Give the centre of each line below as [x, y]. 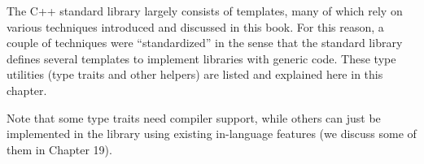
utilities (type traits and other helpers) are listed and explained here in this [195, 74]
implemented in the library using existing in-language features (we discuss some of [212, 134]
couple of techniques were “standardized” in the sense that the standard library [205, 43]
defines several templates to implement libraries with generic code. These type [201, 58]
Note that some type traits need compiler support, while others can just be [194, 117]
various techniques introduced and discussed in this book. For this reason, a [195, 26]
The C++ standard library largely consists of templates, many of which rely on [205, 11]
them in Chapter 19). [59, 149]
